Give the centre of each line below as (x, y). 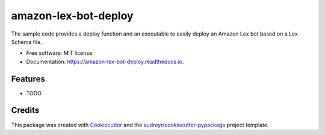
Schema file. (26, 42)
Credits (25, 111)
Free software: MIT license (59, 53)
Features (28, 79)
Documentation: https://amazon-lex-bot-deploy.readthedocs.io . (105, 61)
